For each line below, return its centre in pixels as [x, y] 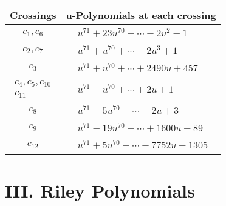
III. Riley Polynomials [100, 190]
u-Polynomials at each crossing [141, 15]
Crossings [33, 15]
